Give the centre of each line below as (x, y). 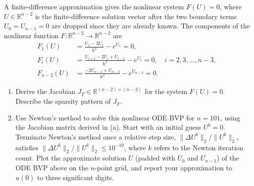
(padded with (155, 158)
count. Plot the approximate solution (71, 158)
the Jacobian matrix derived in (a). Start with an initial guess (108, 127)
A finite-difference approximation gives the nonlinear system (94, 6)
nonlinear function (31, 35)
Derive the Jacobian (45, 91)
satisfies (27, 147)
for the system (166, 91)
